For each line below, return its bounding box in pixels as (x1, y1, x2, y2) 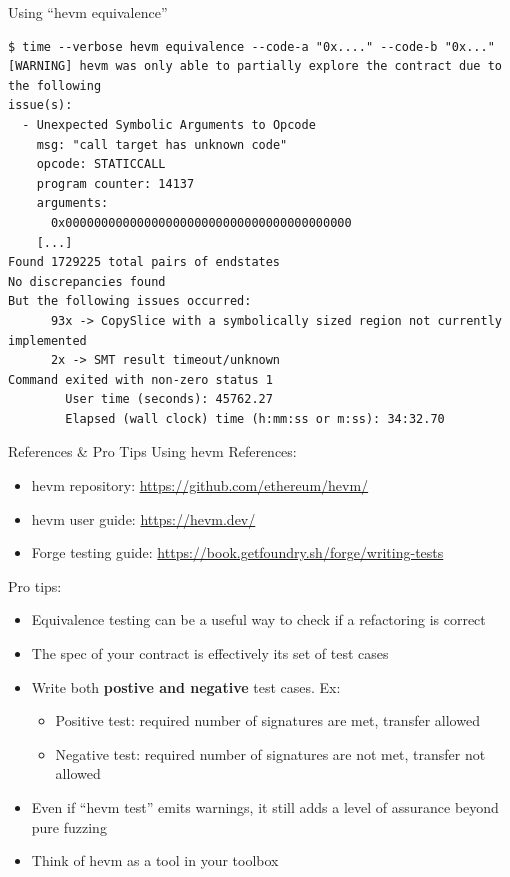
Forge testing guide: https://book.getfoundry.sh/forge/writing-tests (31, 542, 444, 563)
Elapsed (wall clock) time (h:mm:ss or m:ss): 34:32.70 (65, 411, 445, 426)
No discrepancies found (8, 274, 166, 289)
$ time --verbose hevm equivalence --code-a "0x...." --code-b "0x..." (8, 39, 495, 54)
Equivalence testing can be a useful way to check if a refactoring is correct (31, 609, 486, 630)
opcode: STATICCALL (36, 157, 166, 172)
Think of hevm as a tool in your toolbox (31, 850, 279, 871)
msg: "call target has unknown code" (36, 137, 288, 152)
